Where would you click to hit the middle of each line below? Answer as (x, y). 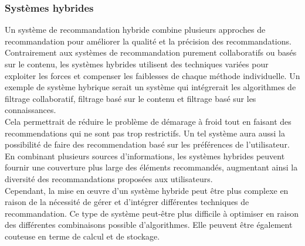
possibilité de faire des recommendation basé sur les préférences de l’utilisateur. (147, 144)
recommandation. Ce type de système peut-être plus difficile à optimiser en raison (152, 213)
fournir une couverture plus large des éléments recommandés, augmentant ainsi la (151, 167)
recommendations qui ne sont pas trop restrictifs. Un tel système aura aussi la (145, 133)
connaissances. (30, 110)
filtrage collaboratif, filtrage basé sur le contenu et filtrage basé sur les (131, 98)
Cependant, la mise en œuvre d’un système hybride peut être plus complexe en (147, 190)
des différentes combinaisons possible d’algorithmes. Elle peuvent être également (149, 225)
